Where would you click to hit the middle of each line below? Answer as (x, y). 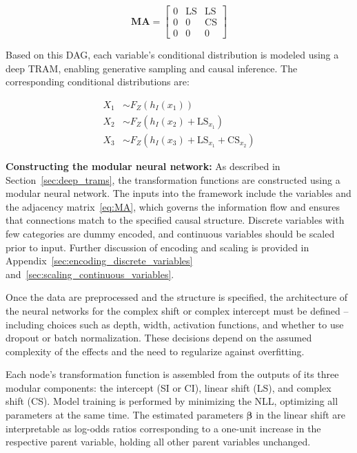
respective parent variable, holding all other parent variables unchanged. (158, 442)
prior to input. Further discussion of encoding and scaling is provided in (157, 247)
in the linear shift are (301, 415)
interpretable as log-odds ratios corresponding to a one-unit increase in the (163, 428)
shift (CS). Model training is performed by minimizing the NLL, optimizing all (172, 401)
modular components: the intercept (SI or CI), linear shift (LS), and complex (169, 387)
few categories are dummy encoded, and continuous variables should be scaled (170, 233)
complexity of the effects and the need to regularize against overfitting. (155, 351)
